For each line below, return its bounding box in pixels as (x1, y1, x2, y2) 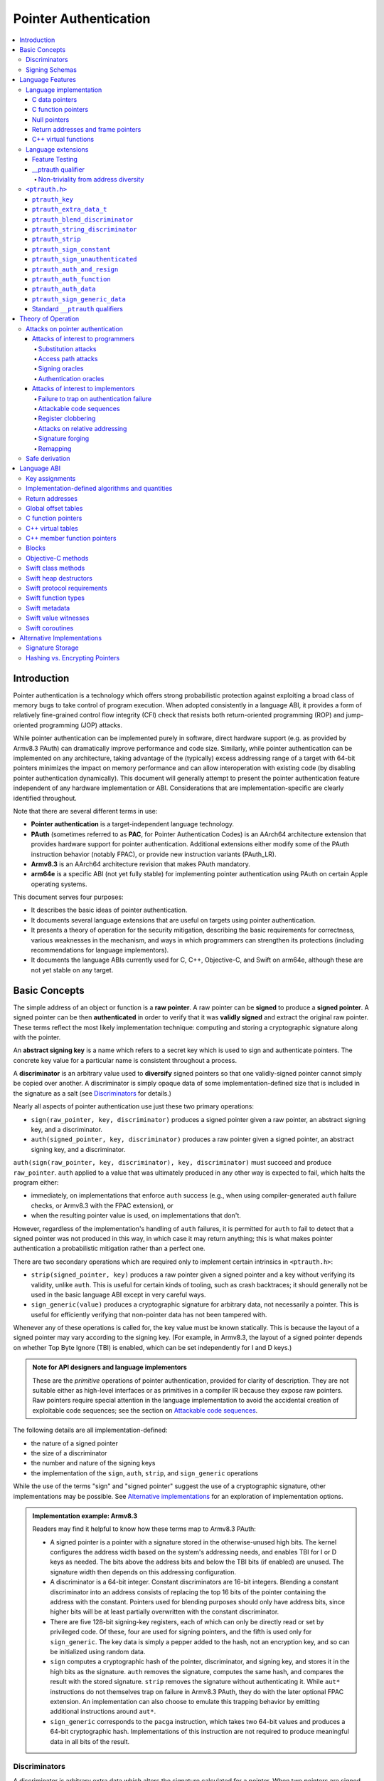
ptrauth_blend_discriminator (32, 215, 134, 224)
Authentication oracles (38, 374, 105, 383)
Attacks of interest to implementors (32, 385, 135, 393)
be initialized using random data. (50, 1648, 146, 1656)
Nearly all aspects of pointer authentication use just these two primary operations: (13, 1102, 255, 1111)
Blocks (26, 544, 46, 552)
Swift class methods (26, 564, 85, 573)
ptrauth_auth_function (32, 275, 112, 283)
